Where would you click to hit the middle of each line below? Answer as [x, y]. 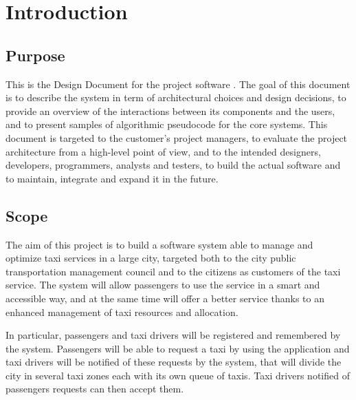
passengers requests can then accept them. [95, 389]
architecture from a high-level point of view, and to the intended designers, [163, 151]
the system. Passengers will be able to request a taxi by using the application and [178, 348]
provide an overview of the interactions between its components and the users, [170, 110]
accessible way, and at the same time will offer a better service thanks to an [165, 298]
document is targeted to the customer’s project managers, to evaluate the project [177, 137]
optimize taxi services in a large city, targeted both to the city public [151, 258]
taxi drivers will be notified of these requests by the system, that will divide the [174, 362]
